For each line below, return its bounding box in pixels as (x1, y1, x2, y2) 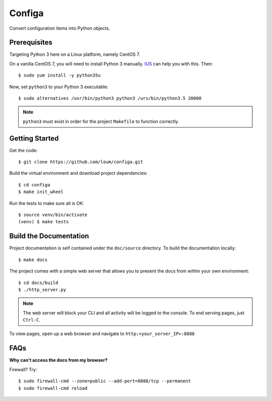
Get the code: (9, 147, 38, 153)
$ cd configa (18, 182, 50, 187)
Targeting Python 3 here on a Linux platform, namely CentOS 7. (9, 51, 141, 57)
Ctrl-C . (23, 317, 40, 323)
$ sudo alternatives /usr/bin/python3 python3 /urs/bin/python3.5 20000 (18, 96, 201, 101)
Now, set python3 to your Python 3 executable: (9, 84, 108, 90)
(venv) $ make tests (18, 219, 69, 225)
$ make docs (18, 257, 48, 262)
